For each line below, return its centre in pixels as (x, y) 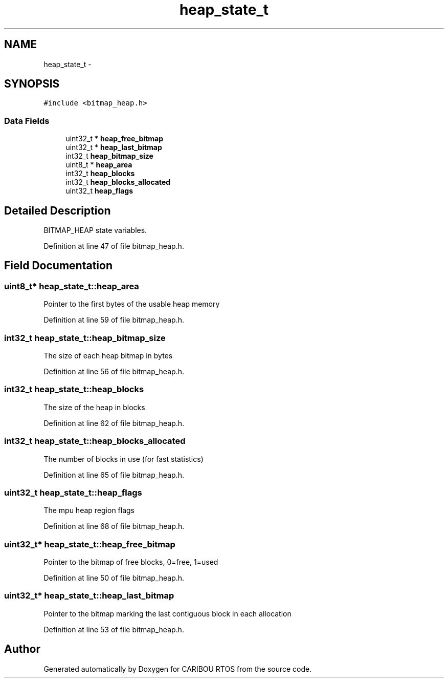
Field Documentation (58, 266)
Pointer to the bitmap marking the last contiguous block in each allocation (167, 613)
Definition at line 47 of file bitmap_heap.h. (114, 246)
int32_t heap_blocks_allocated (118, 182)
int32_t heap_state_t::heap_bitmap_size (85, 338)
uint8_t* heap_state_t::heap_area (72, 286)
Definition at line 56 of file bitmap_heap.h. (114, 371)
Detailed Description (58, 210)
